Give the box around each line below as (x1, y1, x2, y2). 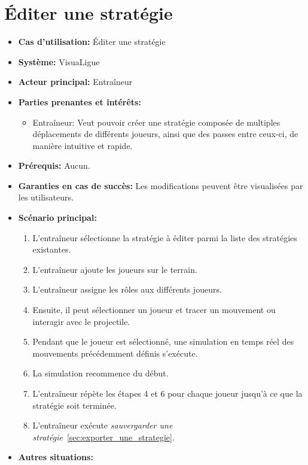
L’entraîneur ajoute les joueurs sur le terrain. (32, 263, 197, 275)
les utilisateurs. (18, 191, 74, 203)
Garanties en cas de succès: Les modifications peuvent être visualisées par (18, 179, 303, 192)
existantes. (32, 243, 71, 256)
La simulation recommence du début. (32, 367, 169, 379)
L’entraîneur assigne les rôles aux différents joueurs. (32, 283, 222, 296)
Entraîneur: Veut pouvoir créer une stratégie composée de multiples (32, 116, 280, 128)
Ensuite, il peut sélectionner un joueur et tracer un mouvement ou (32, 303, 276, 316)
